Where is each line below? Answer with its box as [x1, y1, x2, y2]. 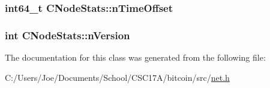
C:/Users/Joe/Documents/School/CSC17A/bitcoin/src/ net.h [5, 71, 230, 83]
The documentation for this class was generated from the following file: [5, 51, 266, 64]
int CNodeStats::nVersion [5, 27, 130, 42]
